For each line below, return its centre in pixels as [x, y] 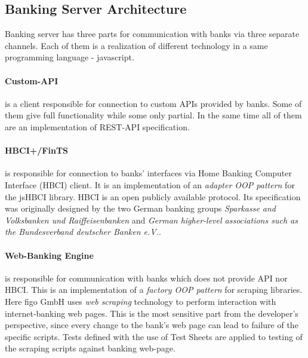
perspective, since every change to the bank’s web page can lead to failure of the [152, 325]
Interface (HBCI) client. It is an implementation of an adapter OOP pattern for [150, 184]
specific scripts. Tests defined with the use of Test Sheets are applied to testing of [154, 336]
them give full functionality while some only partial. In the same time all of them [153, 115]
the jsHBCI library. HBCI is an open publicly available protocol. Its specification [153, 196]
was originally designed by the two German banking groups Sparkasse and [141, 208]
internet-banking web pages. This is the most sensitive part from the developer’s [152, 313]
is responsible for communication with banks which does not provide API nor [146, 278]
